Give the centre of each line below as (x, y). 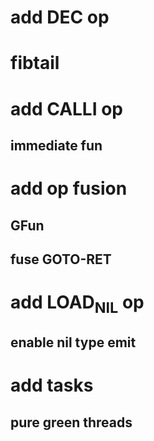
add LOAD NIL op (77, 304)
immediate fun (56, 145)
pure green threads (71, 422)
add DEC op (60, 17)
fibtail (35, 63)
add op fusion (69, 188)
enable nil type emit (73, 342)
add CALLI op (67, 108)
